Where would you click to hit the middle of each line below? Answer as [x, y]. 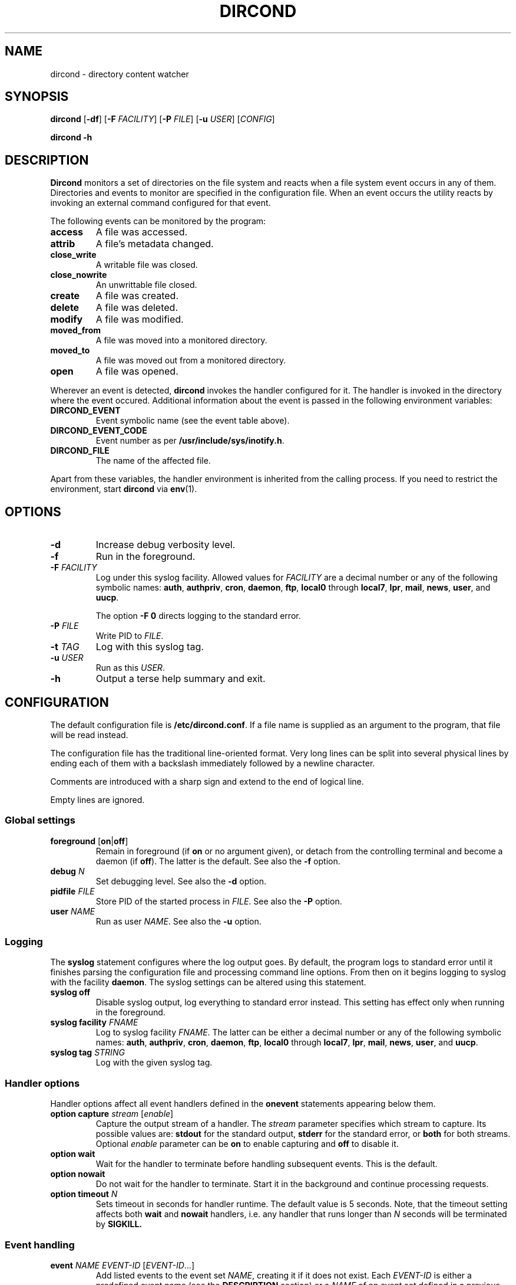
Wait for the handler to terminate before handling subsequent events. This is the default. [267, 1164]
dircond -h [71, 137]
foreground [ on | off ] [89, 841]
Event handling [40, 1245]
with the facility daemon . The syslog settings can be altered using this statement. [208, 982]
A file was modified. [140, 319]
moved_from [76, 330]
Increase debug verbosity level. [166, 545]
